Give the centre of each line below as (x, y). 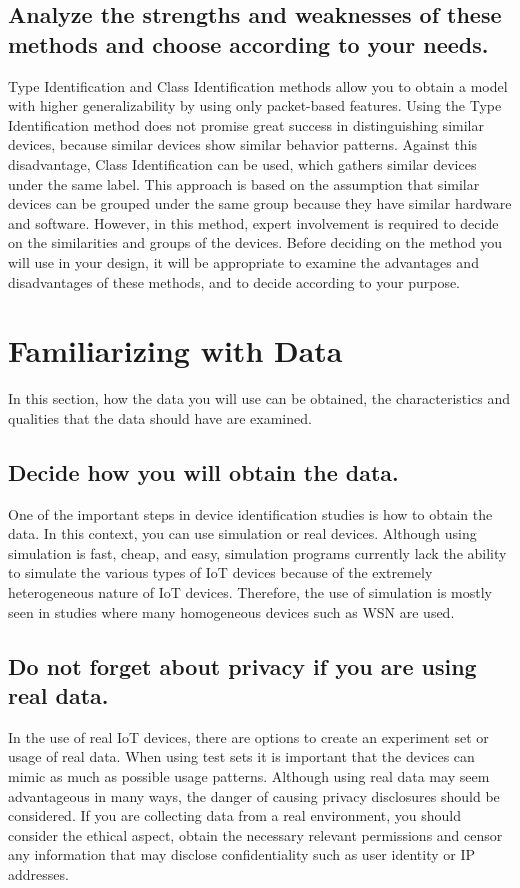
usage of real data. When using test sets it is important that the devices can (241, 756)
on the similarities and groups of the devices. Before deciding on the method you (255, 242)
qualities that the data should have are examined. (160, 417)
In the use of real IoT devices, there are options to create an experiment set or (248, 736)
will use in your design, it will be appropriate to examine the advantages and (243, 261)
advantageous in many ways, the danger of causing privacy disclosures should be (254, 795)
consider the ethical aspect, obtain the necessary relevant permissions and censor (255, 834)
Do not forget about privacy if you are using (242, 665)
